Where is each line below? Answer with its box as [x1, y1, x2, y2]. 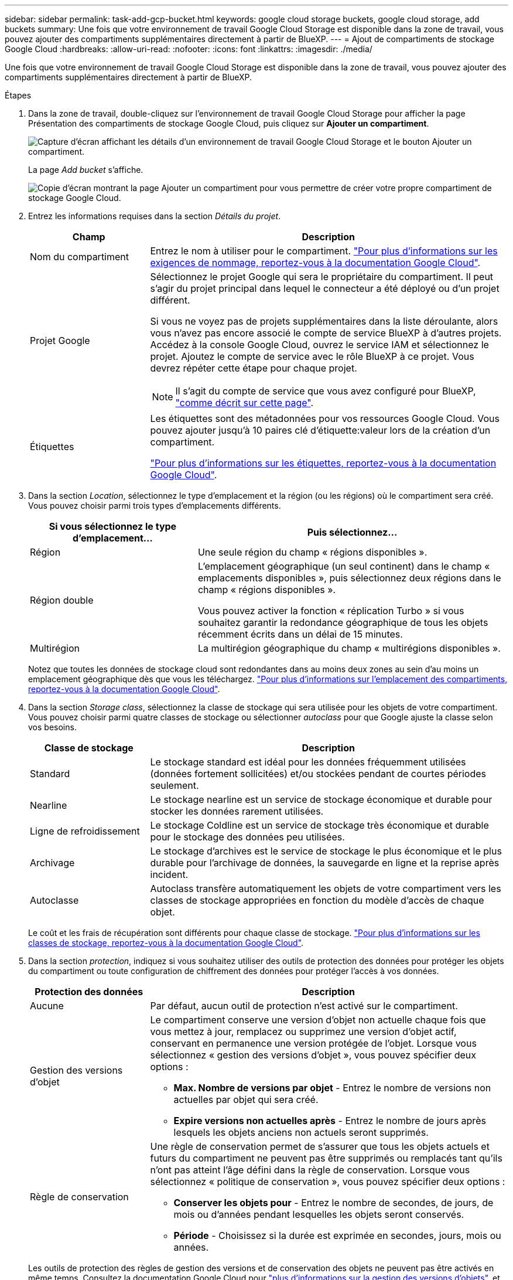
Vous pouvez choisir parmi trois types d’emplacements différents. [28, 501, 281, 510]
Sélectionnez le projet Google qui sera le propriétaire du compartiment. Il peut [150, 271, 494, 282]
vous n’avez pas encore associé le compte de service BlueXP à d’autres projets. [150, 327, 502, 339]
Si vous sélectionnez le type [49, 520, 177, 532]
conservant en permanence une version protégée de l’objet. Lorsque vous [150, 1037, 477, 1049]
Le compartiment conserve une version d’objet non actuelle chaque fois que [150, 1014, 486, 1026]
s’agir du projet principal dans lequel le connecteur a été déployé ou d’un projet [150, 282, 500, 294]
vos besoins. [28, 722, 77, 732]
